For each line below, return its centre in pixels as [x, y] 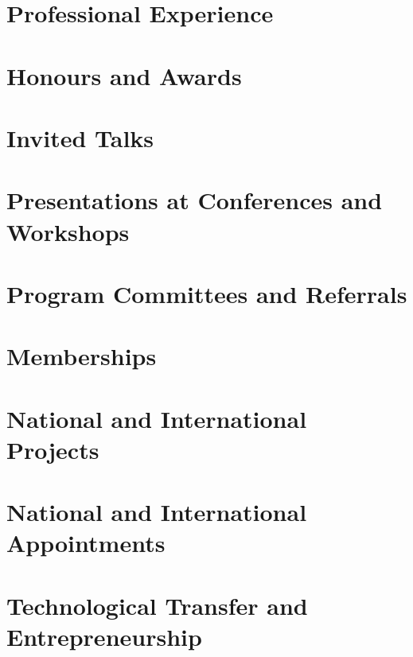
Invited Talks [80, 137]
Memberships [82, 356]
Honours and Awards [124, 75]
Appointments [86, 543]
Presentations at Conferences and [195, 200]
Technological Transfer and [157, 605]
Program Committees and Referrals [207, 293]
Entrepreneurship [104, 636]
